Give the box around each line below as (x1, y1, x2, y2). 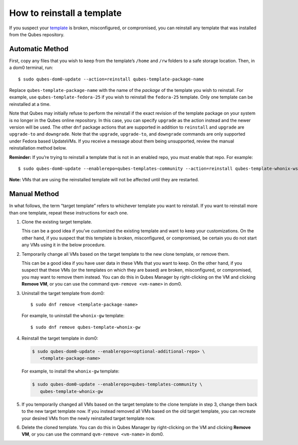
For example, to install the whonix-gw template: (21, 368, 120, 374)
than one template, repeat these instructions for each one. (9, 210, 129, 216)
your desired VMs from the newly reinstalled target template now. (21, 415, 156, 421)
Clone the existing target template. (21, 219, 92, 224)
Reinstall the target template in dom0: (21, 335, 98, 341)
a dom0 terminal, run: (9, 65, 53, 71)
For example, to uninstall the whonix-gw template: (21, 313, 125, 319)
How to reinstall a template (9, 7, 122, 18)
